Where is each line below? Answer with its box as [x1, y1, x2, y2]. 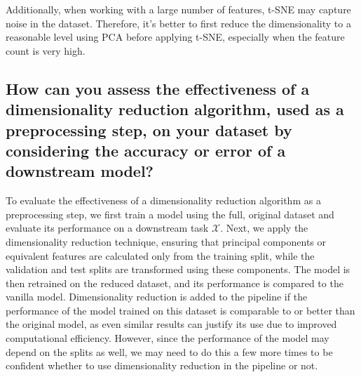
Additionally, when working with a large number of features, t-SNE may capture [6, 2, 351, 16]
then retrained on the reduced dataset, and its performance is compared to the [6, 275, 343, 290]
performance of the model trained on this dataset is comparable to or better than [6, 303, 355, 317]
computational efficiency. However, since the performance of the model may [6, 331, 329, 345]
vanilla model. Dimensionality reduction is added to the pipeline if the [6, 289, 308, 304]
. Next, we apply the [220, 220, 308, 235]
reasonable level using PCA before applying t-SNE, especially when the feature [6, 29, 345, 44]
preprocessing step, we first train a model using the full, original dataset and [6, 206, 334, 221]
